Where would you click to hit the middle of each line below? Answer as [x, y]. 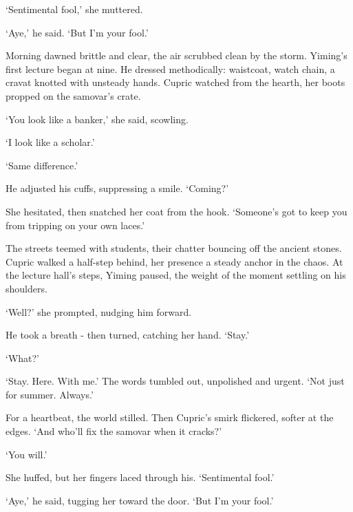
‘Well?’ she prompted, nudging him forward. [99, 311]
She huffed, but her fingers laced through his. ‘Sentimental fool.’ [140, 477]
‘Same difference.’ [42, 165]
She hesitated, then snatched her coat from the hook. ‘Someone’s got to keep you [176, 211]
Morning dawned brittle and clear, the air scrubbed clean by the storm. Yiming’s [176, 55]
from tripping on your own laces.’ [75, 225]
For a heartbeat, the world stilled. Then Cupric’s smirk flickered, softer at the [170, 417]
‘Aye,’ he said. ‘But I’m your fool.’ [77, 32]
